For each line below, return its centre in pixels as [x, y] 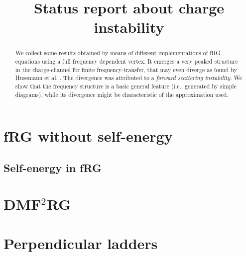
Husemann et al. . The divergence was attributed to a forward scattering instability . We [128, 78]
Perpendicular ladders [81, 243]
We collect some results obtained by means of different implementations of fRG [118, 53]
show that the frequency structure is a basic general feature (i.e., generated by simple [126, 86]
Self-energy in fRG [53, 167]
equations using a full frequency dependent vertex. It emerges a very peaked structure [126, 61]
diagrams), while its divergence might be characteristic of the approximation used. [122, 94]
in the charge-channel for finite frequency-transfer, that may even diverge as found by [126, 69]
